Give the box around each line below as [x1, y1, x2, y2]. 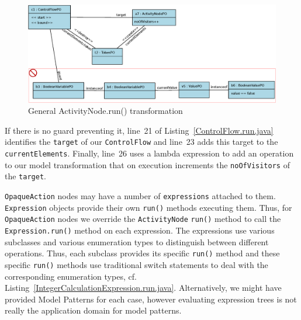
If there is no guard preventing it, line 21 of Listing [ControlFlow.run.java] [5, 124, 274, 136]
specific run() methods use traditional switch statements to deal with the [5, 258, 268, 270]
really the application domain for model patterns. [5, 304, 182, 316]
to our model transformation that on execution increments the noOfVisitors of [5, 158, 290, 171]
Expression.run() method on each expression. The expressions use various [5, 224, 275, 236]
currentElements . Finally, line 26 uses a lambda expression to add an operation [5, 147, 294, 159]
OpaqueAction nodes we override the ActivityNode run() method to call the [5, 213, 281, 225]
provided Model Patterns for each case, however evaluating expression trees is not [5, 293, 297, 305]
